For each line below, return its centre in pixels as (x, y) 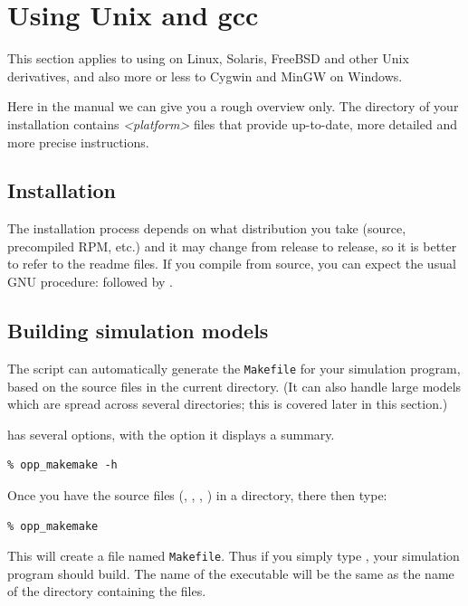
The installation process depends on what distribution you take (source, (207, 228)
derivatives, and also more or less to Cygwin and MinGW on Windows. (205, 76)
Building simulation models (138, 331)
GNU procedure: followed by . (90, 282)
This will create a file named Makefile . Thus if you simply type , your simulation (234, 556)
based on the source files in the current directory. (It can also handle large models (234, 386)
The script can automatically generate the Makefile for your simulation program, (234, 368)
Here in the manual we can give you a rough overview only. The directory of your (233, 106)
